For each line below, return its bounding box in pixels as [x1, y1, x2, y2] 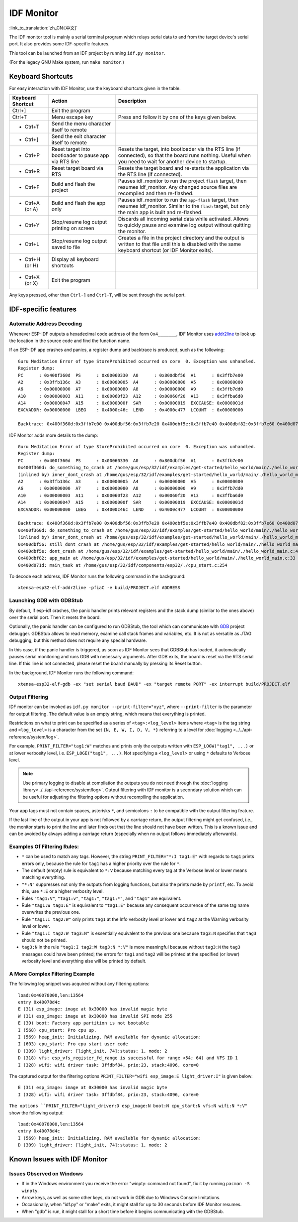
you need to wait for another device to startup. [118, 158, 227, 165]
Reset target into [51, 146, 90, 153]
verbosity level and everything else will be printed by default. [21, 958, 147, 964]
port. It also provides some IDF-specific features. [9, 41, 110, 47]
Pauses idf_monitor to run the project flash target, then [118, 177, 247, 184]
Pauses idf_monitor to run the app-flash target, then [118, 197, 239, 204]
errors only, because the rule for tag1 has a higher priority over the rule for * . [21, 860, 181, 866]
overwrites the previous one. [21, 909, 80, 915]
